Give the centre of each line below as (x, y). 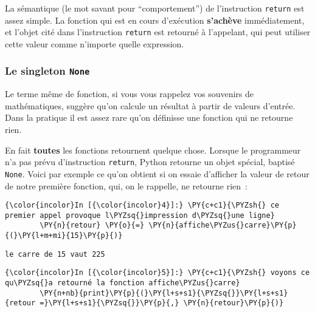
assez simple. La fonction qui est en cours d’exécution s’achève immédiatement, (155, 20)
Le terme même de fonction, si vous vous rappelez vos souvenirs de (130, 94)
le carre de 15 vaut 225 (55, 254)
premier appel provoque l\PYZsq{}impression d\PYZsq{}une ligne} (140, 215)
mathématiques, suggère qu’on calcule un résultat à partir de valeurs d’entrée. (150, 105)
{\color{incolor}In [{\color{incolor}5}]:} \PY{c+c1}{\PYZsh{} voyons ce (157, 273)
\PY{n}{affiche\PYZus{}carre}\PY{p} (223, 226)
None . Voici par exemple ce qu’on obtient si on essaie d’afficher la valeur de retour (157, 173)
